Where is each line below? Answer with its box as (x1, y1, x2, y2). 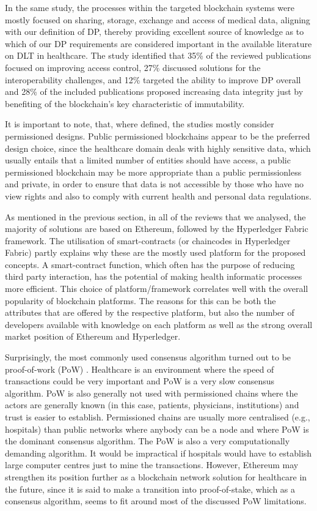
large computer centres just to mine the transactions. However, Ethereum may (5, 458, 299, 471)
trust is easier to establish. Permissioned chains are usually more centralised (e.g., (5, 411, 310, 423)
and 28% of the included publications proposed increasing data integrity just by (5, 85, 304, 98)
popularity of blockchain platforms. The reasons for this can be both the (5, 294, 276, 307)
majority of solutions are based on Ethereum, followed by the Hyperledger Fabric (5, 222, 308, 235)
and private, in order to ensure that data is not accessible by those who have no (5, 177, 304, 190)
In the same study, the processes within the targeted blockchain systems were (5, 1, 294, 13)
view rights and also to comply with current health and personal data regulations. (5, 189, 312, 202)
